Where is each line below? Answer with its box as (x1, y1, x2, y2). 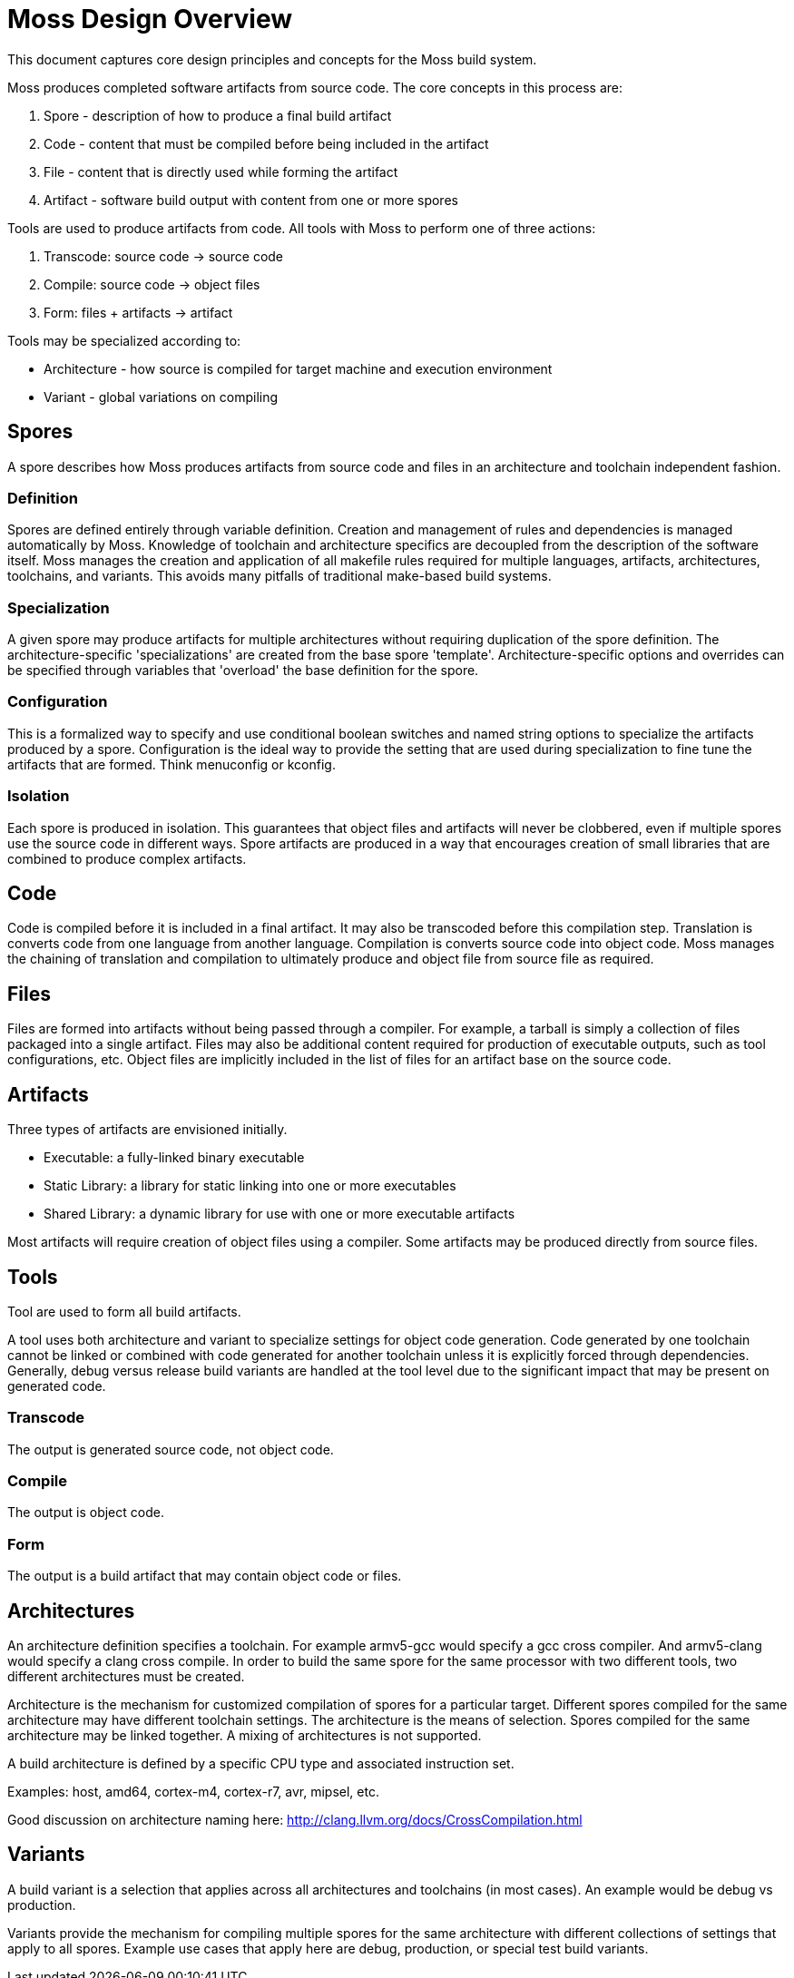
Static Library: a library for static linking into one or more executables (44, 1178, 456, 1194)
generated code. (7, 1377, 106, 1394)
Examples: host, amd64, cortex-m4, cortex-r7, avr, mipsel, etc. (7, 1784, 379, 1800)
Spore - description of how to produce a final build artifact (44, 107, 392, 123)
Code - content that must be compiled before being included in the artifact (44, 135, 489, 152)
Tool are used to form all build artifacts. (7, 1303, 241, 1319)
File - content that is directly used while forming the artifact (44, 163, 398, 180)
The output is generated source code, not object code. (7, 1441, 334, 1457)
